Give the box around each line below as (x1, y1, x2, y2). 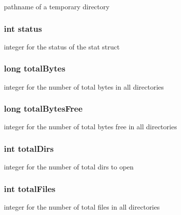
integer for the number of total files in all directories (4, 202, 160, 212)
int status (4, 22, 42, 34)
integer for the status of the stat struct (4, 41, 120, 51)
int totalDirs (4, 142, 54, 154)
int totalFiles (4, 182, 56, 194)
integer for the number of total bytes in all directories (4, 81, 164, 92)
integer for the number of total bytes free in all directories (4, 121, 177, 132)
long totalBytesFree (4, 102, 83, 115)
